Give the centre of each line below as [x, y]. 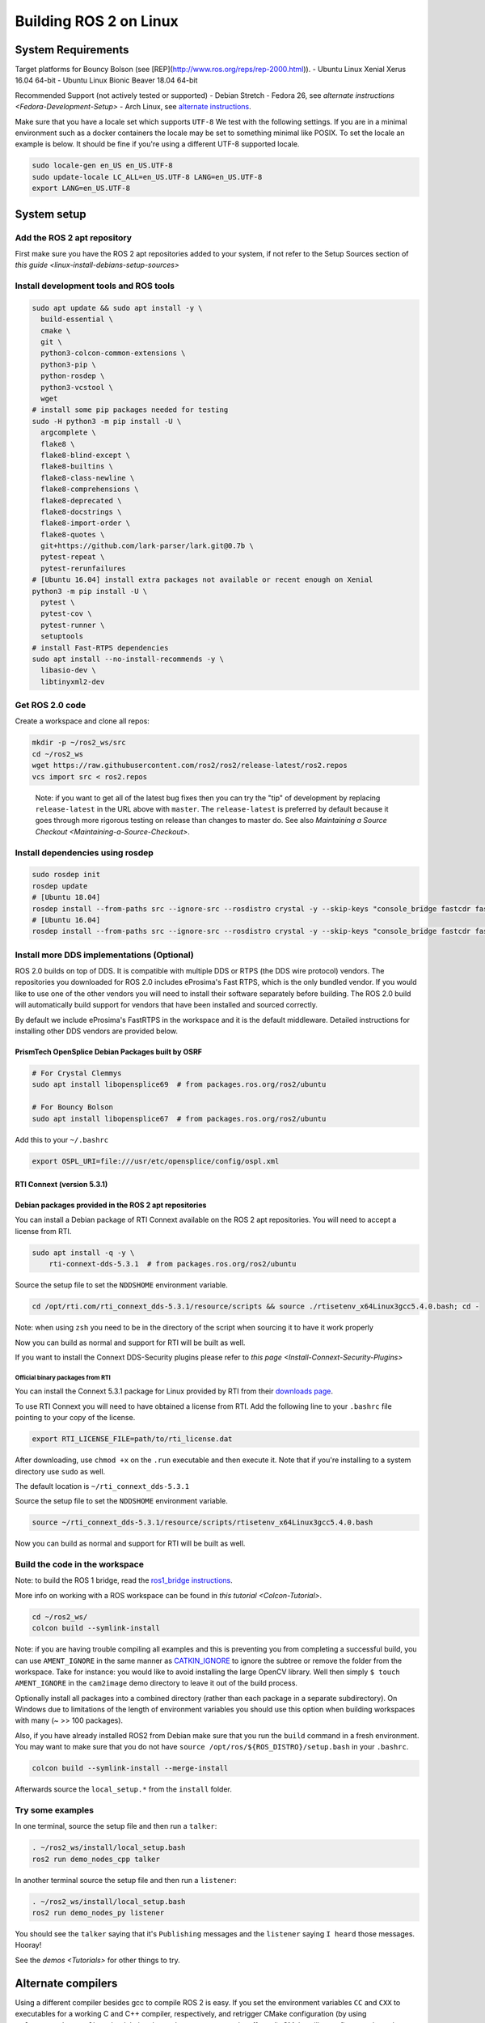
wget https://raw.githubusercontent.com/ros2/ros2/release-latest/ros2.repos [190, 766]
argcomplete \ [69, 433]
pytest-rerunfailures [84, 568]
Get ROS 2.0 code [51, 706]
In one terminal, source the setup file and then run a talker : [116, 1826]
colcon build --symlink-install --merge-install [130, 1769]
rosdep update [60, 886]
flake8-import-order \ [86, 523]
